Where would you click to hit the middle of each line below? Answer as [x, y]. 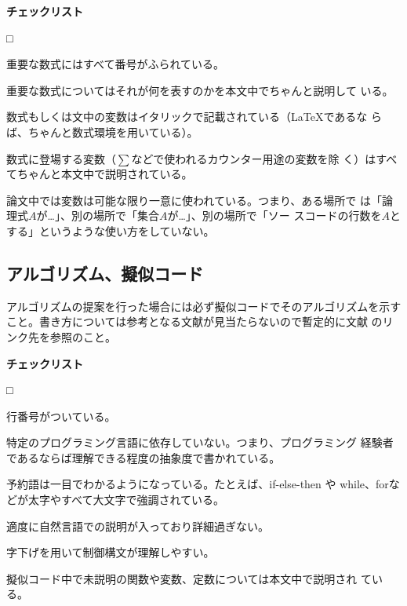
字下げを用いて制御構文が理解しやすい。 [111, 552]
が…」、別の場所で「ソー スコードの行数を [274, 215]
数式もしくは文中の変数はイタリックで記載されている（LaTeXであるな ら [194, 117]
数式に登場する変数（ [61, 158]
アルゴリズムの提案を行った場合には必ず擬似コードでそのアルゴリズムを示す [204, 306]
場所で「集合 [126, 215]
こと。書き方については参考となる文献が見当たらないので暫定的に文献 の [194, 321]
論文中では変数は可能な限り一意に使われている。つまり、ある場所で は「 [194, 200]
